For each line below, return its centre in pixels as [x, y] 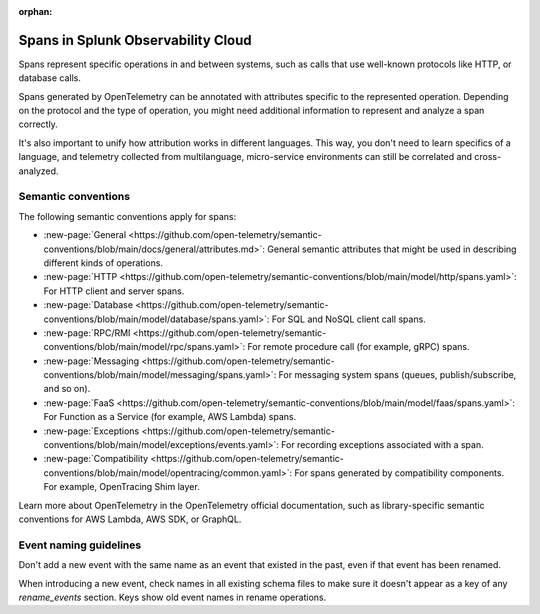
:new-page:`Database [88, 305]
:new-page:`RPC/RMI [87, 332]
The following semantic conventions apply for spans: [127, 216]
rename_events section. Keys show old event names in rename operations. [172, 597]
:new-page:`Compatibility [96, 459]
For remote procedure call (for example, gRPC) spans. [358, 347]
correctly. [38, 124]
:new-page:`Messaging [91, 361]
